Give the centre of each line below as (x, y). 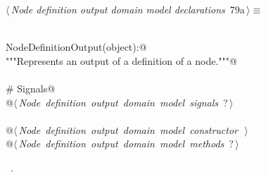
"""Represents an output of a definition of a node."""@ (121, 60)
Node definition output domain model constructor (128, 129)
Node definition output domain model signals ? (123, 102)
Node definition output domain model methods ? (126, 144)
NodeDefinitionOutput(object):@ (76, 47)
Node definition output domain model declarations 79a (128, 9)
